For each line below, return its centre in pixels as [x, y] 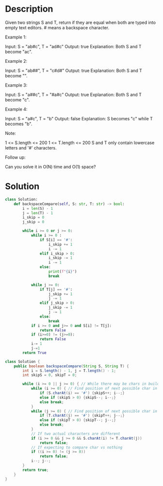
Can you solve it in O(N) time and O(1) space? [50, 167]
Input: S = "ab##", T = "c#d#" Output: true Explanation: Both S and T [73, 70]
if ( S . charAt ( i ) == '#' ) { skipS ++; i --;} [82, 393]
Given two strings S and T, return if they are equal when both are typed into [81, 22]
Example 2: [16, 61]
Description [29, 9]
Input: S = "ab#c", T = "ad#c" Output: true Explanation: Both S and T [73, 46]
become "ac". [19, 52]
